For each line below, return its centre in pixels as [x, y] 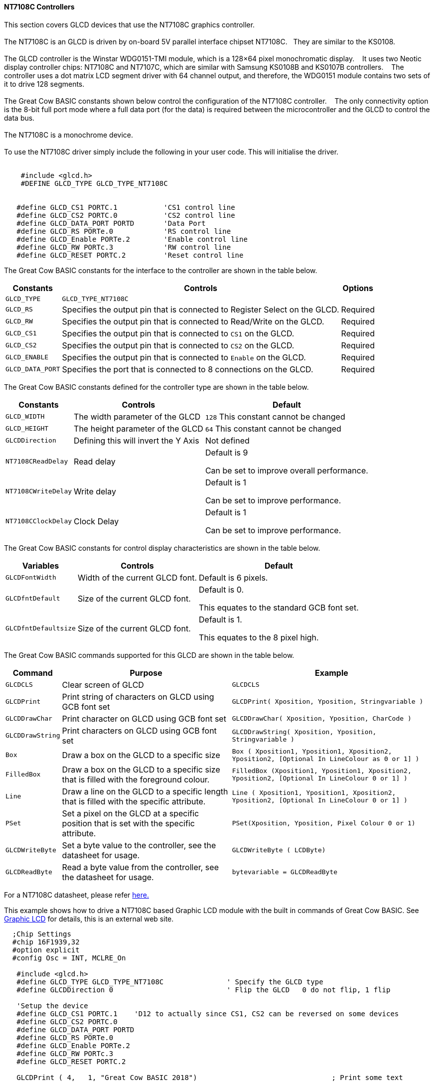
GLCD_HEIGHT [27, 429]
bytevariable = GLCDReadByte [285, 872]
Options [358, 288]
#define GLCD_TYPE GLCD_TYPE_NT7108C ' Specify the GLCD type [170, 982]
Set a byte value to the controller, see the [139, 845]
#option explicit [46, 950]
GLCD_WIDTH [25, 417]
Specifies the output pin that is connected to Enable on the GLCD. [184, 357]
